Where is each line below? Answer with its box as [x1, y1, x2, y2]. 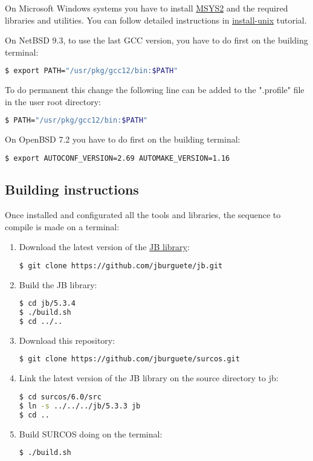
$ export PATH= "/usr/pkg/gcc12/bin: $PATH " [5, 66, 178, 76]
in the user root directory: [5, 95, 101, 108]
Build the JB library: [19, 278, 97, 291]
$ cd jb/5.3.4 [19, 299, 76, 308]
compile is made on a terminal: [5, 220, 120, 233]
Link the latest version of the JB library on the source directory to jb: [19, 372, 279, 384]
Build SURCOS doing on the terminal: [19, 427, 163, 440]
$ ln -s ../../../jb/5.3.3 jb [19, 401, 141, 410]
